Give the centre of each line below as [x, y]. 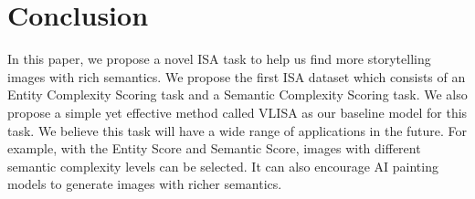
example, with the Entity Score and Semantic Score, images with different [214, 148]
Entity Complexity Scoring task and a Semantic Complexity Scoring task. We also [237, 94]
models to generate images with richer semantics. [145, 184]
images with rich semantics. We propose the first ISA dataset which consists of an [237, 76]
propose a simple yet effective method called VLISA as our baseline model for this [237, 112]
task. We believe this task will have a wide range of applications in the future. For [237, 130]
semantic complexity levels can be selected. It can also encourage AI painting [223, 166]
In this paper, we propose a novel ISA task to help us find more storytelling [219, 59]
